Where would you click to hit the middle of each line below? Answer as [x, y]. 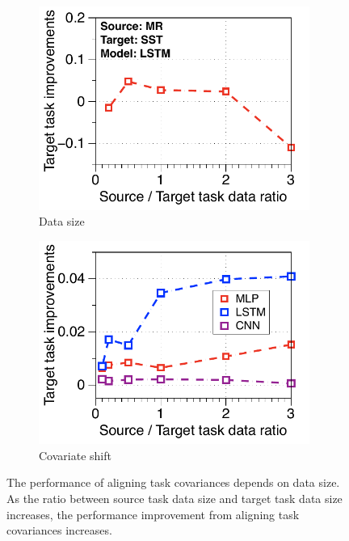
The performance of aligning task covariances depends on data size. [173, 482]
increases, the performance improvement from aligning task [153, 514]
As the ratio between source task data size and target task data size [174, 499]
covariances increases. [59, 530]
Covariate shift [75, 455]
